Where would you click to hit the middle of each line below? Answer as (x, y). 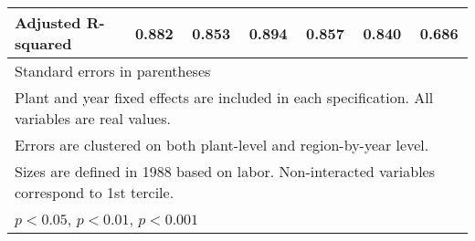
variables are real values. (93, 118)
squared (43, 43)
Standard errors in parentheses (113, 71)
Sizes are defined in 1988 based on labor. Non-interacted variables (225, 171)
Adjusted (48, 22)
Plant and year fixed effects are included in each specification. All (224, 97)
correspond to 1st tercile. (95, 192)
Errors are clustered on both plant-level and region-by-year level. (222, 145)
